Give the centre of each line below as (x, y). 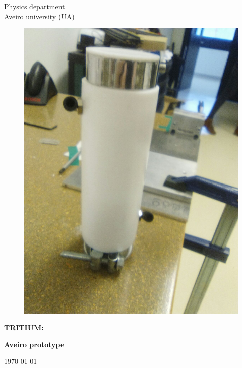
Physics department (35, 6)
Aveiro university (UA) (39, 16)
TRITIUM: (24, 327)
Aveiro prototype (34, 344)
